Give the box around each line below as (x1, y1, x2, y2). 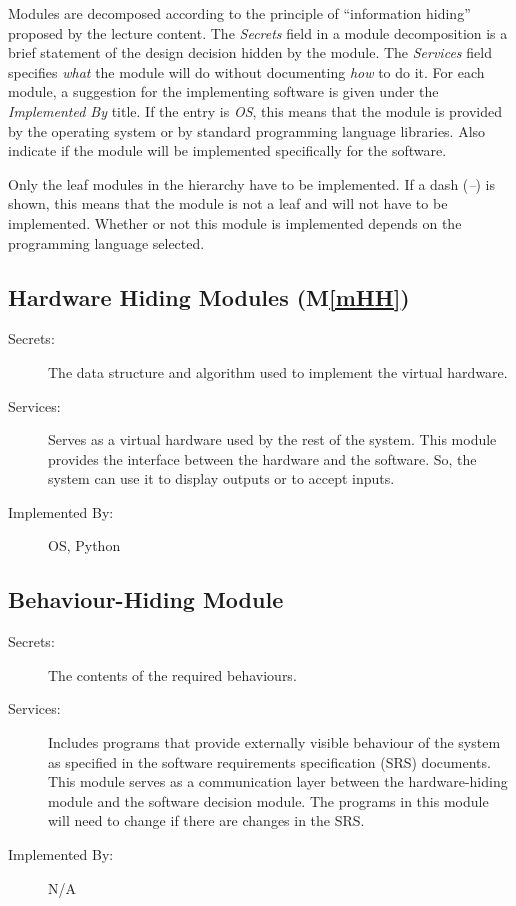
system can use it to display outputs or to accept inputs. (48, 468, 395, 489)
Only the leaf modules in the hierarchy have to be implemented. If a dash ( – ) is (8, 173, 495, 194)
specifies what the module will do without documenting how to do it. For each (8, 61, 485, 82)
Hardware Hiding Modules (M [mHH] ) (8, 281, 410, 312)
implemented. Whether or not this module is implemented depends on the (8, 212, 462, 233)
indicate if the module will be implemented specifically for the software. (8, 140, 447, 161)
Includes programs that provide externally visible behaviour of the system (48, 732, 501, 753)
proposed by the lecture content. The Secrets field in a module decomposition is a (8, 22, 508, 43)
